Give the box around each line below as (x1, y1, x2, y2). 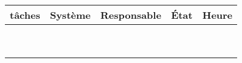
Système (50, 8, 91, 22)
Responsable (100, 8, 161, 22)
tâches (10, 8, 40, 22)
